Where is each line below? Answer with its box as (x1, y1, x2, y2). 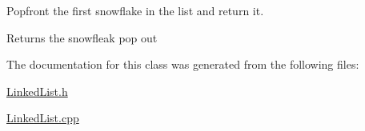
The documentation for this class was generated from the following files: (6, 56, 359, 73)
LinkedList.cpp (6, 109, 79, 126)
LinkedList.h (6, 82, 68, 99)
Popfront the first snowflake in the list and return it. (6, 2, 264, 18)
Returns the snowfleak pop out (6, 29, 158, 46)
